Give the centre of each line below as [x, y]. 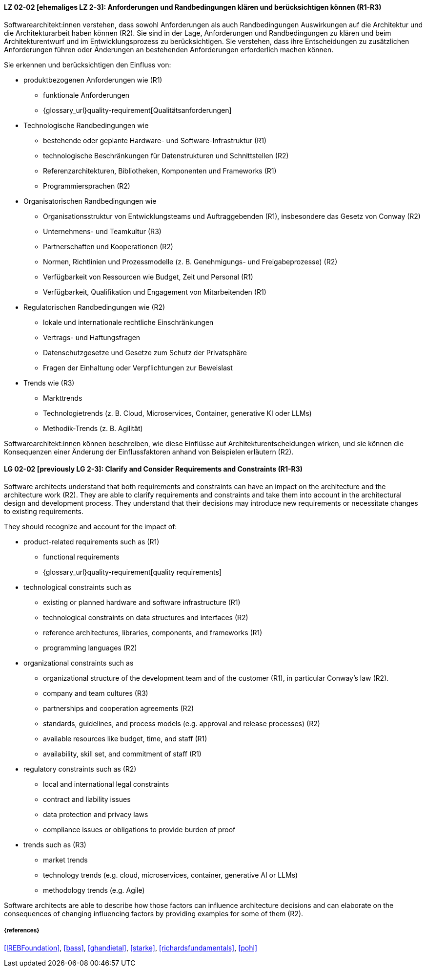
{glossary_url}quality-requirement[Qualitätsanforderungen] [137, 110]
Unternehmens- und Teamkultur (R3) [102, 231]
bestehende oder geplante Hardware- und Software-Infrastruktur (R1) [155, 140]
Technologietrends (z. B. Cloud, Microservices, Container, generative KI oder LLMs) [177, 413]
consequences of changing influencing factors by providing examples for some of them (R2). [154, 913]
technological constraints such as [77, 587]
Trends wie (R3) [49, 383]
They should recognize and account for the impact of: [91, 526]
